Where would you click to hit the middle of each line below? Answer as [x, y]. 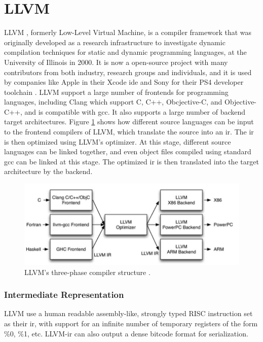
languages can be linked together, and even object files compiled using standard [128, 151]
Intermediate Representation [64, 295]
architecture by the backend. [48, 171]
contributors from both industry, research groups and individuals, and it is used [128, 72]
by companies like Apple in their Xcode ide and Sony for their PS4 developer [124, 82]
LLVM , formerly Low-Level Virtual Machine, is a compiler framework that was [128, 32]
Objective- [241, 102]
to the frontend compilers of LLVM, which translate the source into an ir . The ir [129, 132]
